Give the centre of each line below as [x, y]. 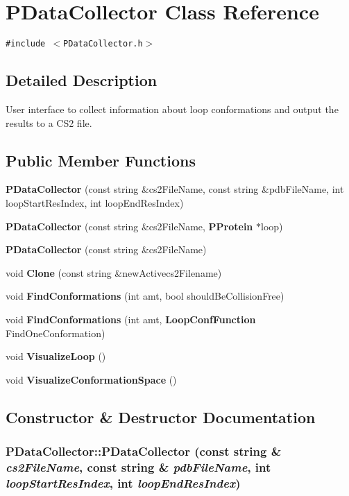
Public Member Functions [101, 160]
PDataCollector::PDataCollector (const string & [144, 451]
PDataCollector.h [103, 44]
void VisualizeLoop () [56, 356]
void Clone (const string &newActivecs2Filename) [114, 272]
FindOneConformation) [56, 333]
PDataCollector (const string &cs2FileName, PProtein [129, 226]
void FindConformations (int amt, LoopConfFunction [131, 319]
